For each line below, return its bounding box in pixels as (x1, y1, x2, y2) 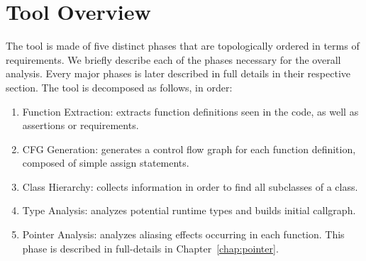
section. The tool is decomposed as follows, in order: (6, 79, 233, 94)
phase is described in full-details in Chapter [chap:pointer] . (22, 240, 279, 255)
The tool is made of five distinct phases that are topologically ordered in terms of (6, 38, 360, 53)
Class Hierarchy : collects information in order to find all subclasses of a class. (22, 179, 358, 194)
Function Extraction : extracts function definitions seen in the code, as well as (22, 104, 359, 118)
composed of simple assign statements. (22, 155, 189, 170)
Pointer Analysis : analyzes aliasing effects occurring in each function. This (22, 227, 345, 242)
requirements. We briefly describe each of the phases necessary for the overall (6, 52, 341, 67)
